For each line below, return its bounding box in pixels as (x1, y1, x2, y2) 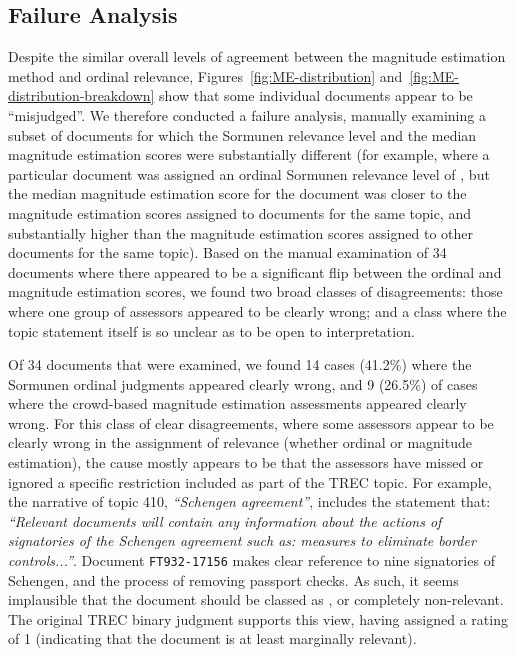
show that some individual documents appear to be (159, 85, 473, 106)
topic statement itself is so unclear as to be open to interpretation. (8, 320, 415, 341)
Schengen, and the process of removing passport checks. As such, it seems (8, 569, 459, 590)
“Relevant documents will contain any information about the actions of (8, 510, 442, 531)
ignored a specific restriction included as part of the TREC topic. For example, (8, 471, 492, 492)
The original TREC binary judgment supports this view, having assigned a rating (8, 608, 508, 629)
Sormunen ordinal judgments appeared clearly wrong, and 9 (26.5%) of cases (8, 373, 478, 394)
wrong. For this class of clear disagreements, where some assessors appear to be (8, 412, 494, 433)
